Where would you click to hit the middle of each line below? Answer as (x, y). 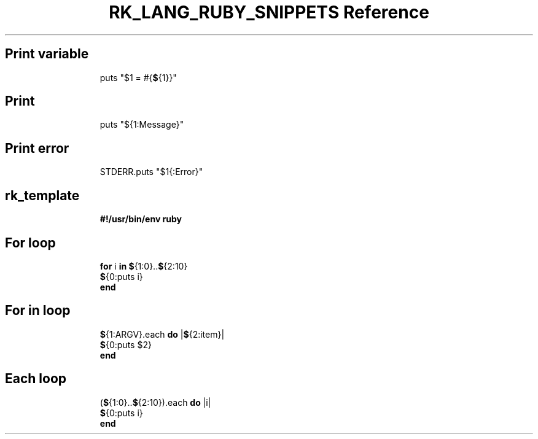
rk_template (42, 195)
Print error (37, 148)
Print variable (47, 54)
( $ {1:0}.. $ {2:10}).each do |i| (155, 402)
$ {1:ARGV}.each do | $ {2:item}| (162, 334)
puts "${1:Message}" (142, 125)
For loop (30, 243)
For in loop (38, 311)
